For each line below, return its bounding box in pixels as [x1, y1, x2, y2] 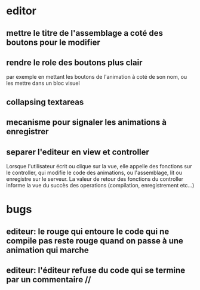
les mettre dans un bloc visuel [6, 79, 80, 87]
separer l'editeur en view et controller [6, 147, 149, 157]
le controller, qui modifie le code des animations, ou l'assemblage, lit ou [6, 169, 182, 176]
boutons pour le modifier [6, 37, 100, 47]
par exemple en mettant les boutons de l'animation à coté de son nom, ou [6, 73, 187, 81]
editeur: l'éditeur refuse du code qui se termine [6, 265, 186, 275]
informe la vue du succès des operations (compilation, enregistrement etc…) [6, 181, 195, 189]
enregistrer [6, 127, 49, 137]
